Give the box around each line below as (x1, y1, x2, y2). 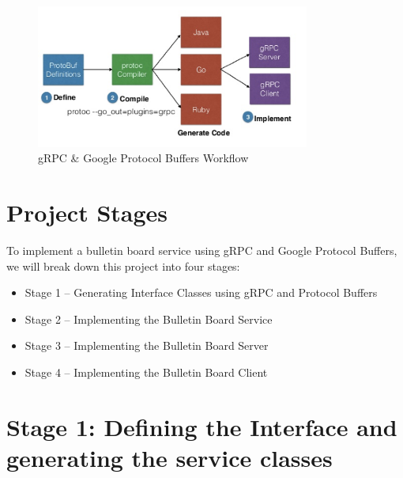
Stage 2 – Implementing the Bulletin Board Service (24, 310, 273, 327)
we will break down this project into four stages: (6, 257, 240, 274)
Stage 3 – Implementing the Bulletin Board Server (24, 337, 269, 354)
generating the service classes (6, 441, 333, 473)
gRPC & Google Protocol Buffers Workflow (38, 150, 249, 166)
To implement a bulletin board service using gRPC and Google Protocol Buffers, (6, 242, 397, 259)
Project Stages (6, 196, 168, 229)
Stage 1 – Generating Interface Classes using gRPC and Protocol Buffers (24, 284, 378, 301)
